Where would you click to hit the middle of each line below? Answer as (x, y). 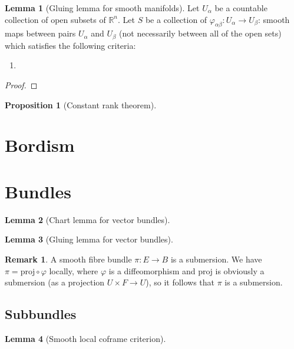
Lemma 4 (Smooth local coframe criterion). (85, 338)
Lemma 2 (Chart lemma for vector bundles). (87, 219)
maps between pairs (40, 33)
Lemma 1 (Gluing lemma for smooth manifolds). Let (102, 8)
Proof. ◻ (21, 85)
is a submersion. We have (216, 259)
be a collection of (176, 19)
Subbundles (41, 314)
